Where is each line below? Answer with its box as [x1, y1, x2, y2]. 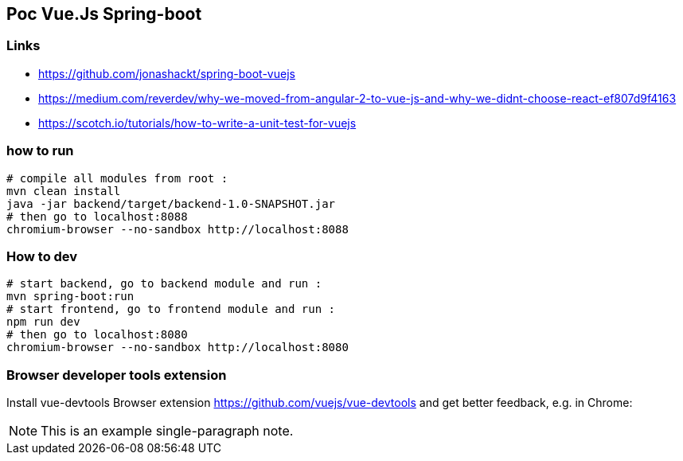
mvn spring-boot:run [6, 290, 135, 303]
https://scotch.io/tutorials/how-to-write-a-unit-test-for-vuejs [38, 115, 357, 130]
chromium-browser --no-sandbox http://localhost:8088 [6, 222, 349, 236]
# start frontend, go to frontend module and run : [6, 303, 336, 316]
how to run [6, 143, 74, 159]
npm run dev [6, 315, 80, 329]
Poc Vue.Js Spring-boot [6, 4, 202, 24]
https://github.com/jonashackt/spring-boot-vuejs [38, 66, 295, 80]
